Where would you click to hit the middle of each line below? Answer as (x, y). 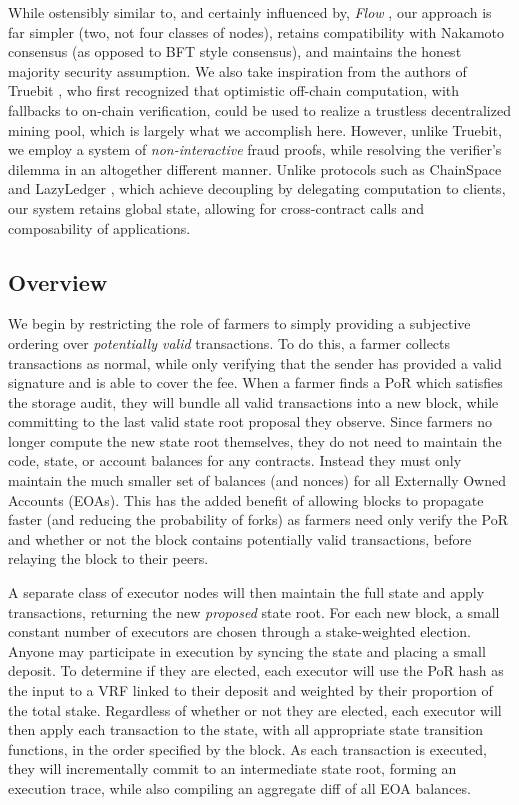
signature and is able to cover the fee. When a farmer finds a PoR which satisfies (255, 382)
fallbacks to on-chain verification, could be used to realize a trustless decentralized (259, 109)
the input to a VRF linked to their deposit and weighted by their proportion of (250, 690)
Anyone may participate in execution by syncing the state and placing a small (247, 650)
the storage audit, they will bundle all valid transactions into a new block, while (253, 401)
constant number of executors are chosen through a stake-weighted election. (239, 631)
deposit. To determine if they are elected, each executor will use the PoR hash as (256, 670)
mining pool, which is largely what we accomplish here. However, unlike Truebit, (255, 129)
